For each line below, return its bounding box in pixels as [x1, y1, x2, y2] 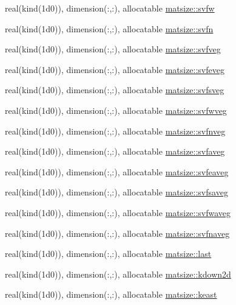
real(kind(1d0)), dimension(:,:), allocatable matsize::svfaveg [5, 145, 225, 158]
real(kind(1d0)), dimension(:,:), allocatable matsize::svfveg [5, 43, 221, 55]
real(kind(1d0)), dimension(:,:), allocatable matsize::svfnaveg [5, 226, 230, 239]
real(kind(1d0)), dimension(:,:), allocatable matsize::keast [5, 288, 217, 301]
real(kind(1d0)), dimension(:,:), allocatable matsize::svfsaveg [5, 186, 228, 198]
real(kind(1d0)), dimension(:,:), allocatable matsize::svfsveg [5, 83, 224, 96]
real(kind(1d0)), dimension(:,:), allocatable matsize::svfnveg [5, 124, 226, 137]
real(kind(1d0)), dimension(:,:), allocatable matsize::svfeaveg [5, 165, 229, 178]
